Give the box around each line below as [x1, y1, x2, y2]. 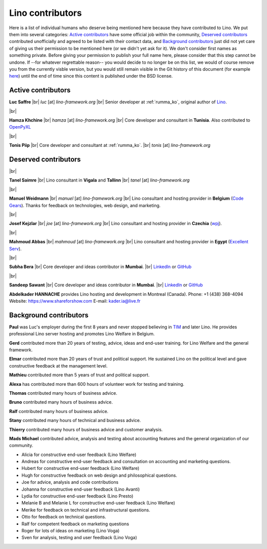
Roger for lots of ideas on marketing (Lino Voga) [21, 527, 120, 534]
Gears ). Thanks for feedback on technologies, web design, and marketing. [9, 202, 161, 208]
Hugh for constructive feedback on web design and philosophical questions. [21, 472, 178, 478]
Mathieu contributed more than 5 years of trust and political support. [9, 372, 150, 378]
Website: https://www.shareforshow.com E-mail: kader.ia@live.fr [9, 298, 141, 304]
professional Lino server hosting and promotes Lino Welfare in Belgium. [9, 331, 155, 337]
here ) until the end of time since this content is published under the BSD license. [9, 73, 173, 79]
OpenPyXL [9, 124, 31, 130]
